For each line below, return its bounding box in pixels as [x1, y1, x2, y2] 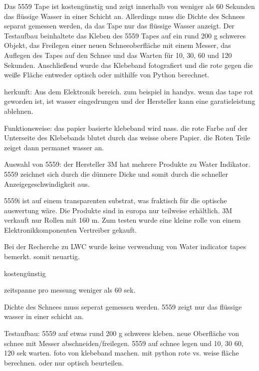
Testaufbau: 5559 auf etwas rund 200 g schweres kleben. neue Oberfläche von [4, 328, 239, 339]
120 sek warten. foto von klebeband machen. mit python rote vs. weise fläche [4, 348, 239, 358]
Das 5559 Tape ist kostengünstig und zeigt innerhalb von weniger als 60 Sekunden [4, 1, 255, 11]
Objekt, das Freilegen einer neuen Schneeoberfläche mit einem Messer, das [4, 40, 231, 50]
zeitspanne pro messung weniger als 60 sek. [4, 285, 136, 295]
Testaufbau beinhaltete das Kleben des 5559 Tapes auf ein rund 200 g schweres [4, 30, 246, 40]
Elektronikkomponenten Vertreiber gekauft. [4, 224, 137, 235]
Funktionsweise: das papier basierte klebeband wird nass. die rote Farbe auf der [4, 122, 248, 133]
